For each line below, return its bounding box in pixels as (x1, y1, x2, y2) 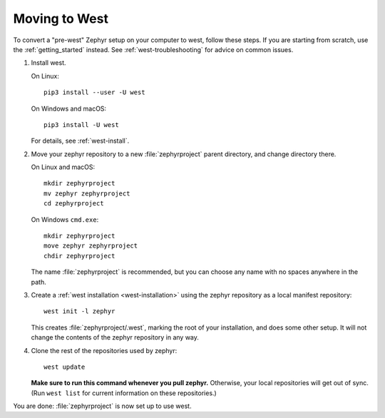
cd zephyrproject (43, 200, 104, 208)
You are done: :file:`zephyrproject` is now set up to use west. (13, 402, 192, 410)
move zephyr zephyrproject (43, 242, 138, 250)
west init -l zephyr (43, 307, 115, 315)
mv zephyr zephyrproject (43, 189, 130, 198)
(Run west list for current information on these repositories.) (31, 389, 217, 397)
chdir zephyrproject (43, 252, 115, 260)
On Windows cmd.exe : (31, 215, 99, 224)
